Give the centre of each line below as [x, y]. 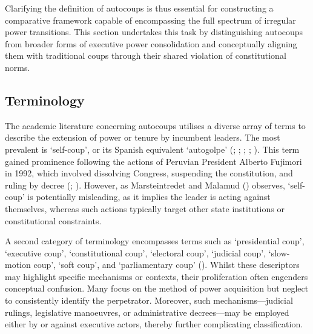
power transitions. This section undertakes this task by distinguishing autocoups [154, 32]
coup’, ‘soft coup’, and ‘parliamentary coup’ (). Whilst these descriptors [166, 265]
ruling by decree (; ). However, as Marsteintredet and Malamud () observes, [145, 185]
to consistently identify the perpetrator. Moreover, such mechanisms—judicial [149, 300]
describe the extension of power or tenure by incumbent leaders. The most [143, 137]
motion [18, 265]
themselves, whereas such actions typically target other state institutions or [145, 208]
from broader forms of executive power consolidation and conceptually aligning [151, 43]
